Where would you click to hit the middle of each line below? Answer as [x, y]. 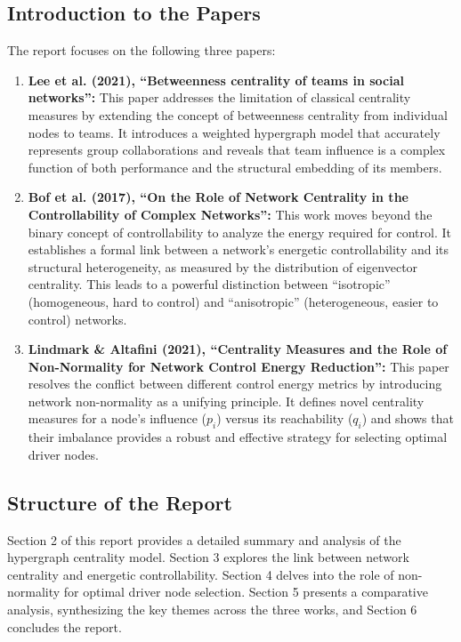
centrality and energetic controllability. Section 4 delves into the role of [201, 574]
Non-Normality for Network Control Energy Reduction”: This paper [239, 366]
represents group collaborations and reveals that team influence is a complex [237, 150]
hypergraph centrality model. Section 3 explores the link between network [208, 557]
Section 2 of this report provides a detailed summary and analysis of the [204, 539]
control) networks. [77, 319]
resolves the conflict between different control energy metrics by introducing [235, 384]
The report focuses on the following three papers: [142, 50]
